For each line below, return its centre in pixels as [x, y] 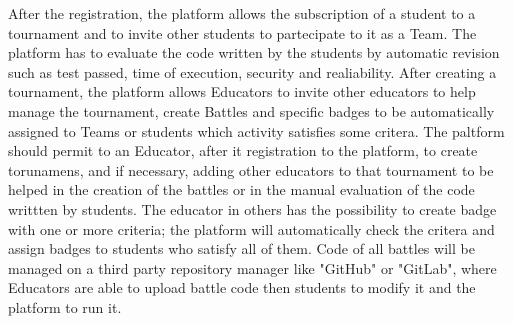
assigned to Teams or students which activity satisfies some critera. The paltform [256, 130]
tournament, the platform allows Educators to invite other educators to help [242, 91]
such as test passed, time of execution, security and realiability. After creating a [252, 71]
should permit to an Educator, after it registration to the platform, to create [243, 150]
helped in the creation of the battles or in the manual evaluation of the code [241, 189]
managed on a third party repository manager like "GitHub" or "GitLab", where [252, 267]
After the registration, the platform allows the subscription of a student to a [242, 13]
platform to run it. [65, 306]
